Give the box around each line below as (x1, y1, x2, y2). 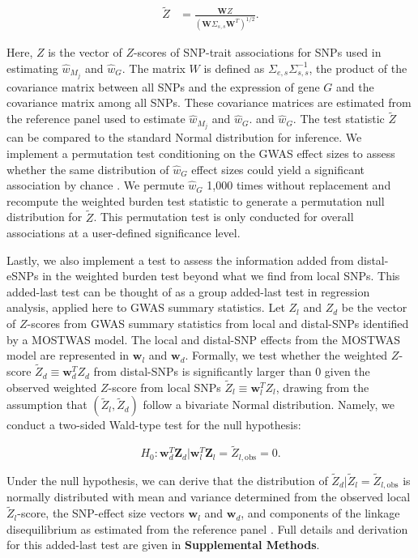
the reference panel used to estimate (6, 110, 186, 127)
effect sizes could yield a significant (191, 160, 365, 177)
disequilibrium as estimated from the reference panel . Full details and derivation (6, 520, 408, 537)
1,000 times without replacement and (207, 177, 391, 194)
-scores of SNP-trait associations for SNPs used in (133, 44, 382, 61)
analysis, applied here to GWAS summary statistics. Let (6, 299, 285, 316)
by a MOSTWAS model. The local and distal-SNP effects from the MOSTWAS (6, 330, 401, 347)
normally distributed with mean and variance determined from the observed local (6, 488, 411, 505)
